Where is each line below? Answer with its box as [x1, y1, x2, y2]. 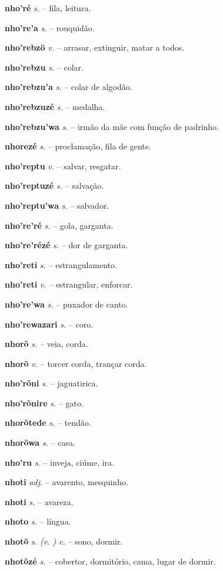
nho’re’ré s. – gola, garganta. [5, 219, 114, 231]
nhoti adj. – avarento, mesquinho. [5, 476, 128, 488]
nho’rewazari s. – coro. [5, 318, 94, 330]
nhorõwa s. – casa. [5, 436, 75, 449]
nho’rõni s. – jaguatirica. [5, 377, 98, 389]
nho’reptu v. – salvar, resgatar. [5, 159, 121, 172]
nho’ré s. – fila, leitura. [5, 2, 91, 14]
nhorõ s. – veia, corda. [5, 338, 88, 350]
